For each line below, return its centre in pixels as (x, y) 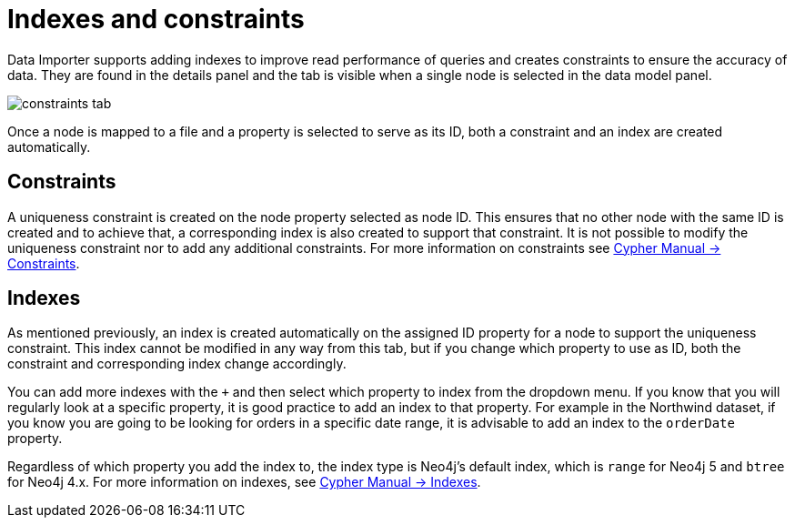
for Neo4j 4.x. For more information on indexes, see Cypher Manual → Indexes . (244, 482)
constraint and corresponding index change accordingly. (177, 364)
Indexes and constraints (156, 19)
